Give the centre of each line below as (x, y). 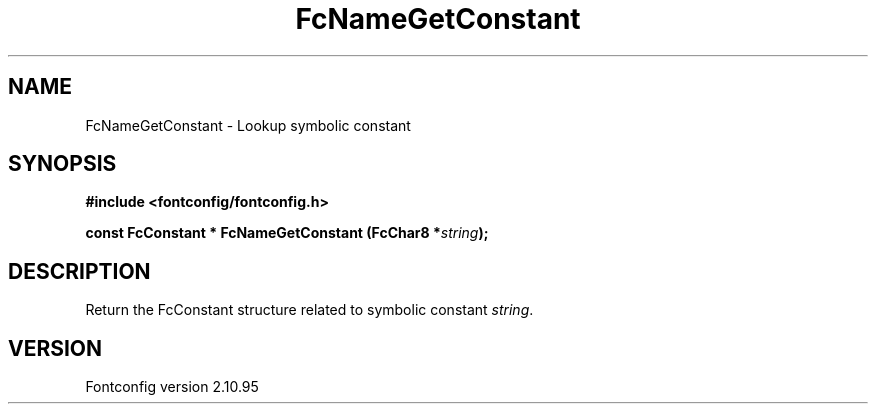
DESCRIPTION (79, 271)
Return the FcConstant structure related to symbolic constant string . (309, 310)
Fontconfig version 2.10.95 (172, 387)
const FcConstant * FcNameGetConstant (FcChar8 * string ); (287, 233)
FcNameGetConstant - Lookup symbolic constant (248, 125)
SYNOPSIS (62, 164)
